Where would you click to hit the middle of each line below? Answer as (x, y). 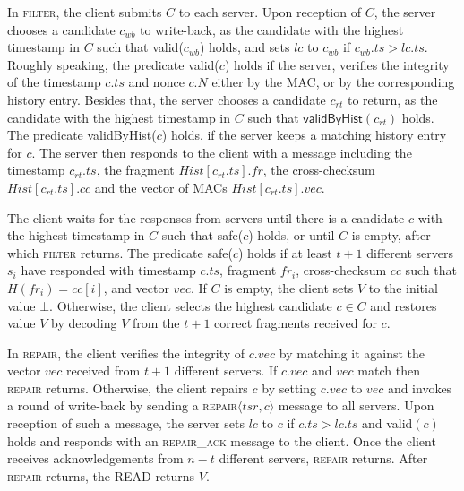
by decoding (84, 323)
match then (389, 370)
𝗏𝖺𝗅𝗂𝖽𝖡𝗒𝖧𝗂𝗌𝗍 (333, 119)
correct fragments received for (296, 323)
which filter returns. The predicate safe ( (120, 252)
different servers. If (226, 370)
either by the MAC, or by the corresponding (333, 82)
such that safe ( (202, 235)
